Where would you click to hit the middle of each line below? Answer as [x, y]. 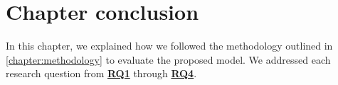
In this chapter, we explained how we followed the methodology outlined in [169, 46]
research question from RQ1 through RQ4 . [101, 73]
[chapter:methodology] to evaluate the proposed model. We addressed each [168, 59]
